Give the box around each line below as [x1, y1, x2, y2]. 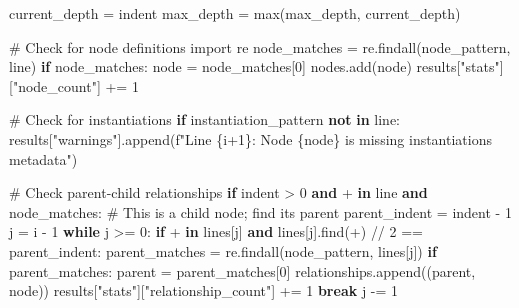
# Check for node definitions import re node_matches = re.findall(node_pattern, [9, 36, 511, 57]
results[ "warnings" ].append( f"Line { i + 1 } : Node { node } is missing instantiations [9, 128, 492, 149]
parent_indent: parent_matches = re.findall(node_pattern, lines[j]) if [9, 240, 437, 261]
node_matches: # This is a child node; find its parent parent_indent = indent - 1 [9, 201, 512, 222]
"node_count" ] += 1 [12, 75, 139, 96]
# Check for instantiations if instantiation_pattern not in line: [9, 109, 400, 130]
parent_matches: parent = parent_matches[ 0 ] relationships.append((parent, [9, 260, 476, 281]
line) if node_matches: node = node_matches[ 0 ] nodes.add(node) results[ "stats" [9, 56, 500, 77]
